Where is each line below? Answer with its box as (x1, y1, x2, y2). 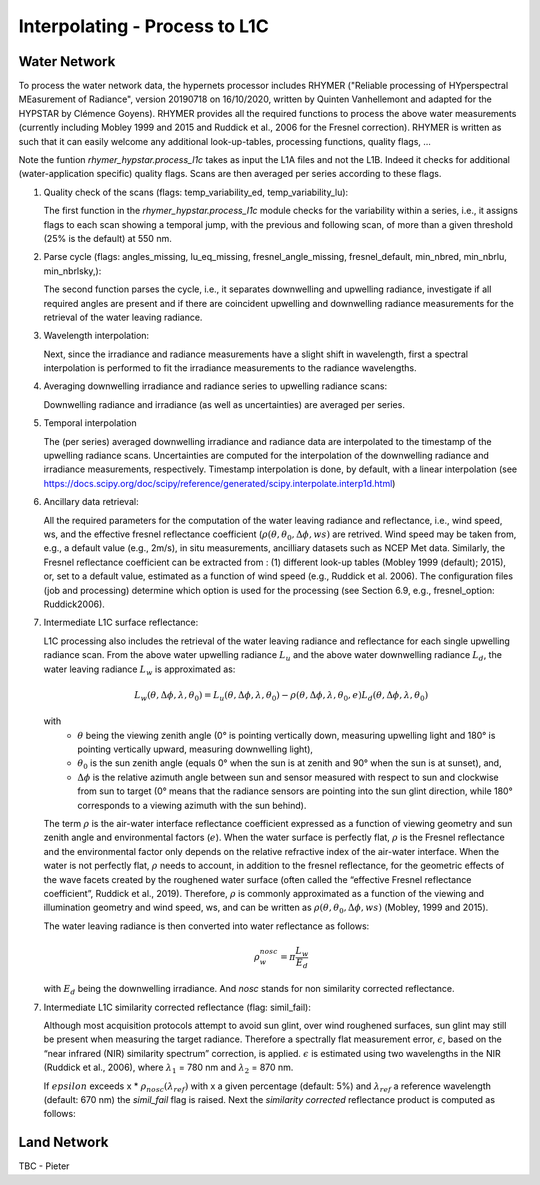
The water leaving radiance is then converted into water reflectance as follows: (43, 920, 370, 932)
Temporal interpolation (43, 417, 137, 429)
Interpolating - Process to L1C (18, 15, 269, 37)
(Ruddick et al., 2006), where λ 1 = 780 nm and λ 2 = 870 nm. (43, 1061, 294, 1075)
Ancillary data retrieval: (43, 496, 139, 508)
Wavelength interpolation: (43, 330, 150, 342)
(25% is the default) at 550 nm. (43, 232, 172, 244)
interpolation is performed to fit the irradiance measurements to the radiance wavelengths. (43, 362, 417, 374)
